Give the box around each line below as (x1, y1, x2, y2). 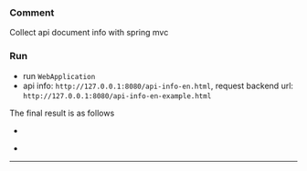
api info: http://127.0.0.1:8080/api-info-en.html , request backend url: (22, 80, 294, 91)
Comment (9, 6, 55, 19)
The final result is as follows (9, 107, 115, 118)
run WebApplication (22, 70, 96, 81)
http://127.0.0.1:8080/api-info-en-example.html (22, 91, 212, 101)
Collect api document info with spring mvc (9, 27, 169, 38)
